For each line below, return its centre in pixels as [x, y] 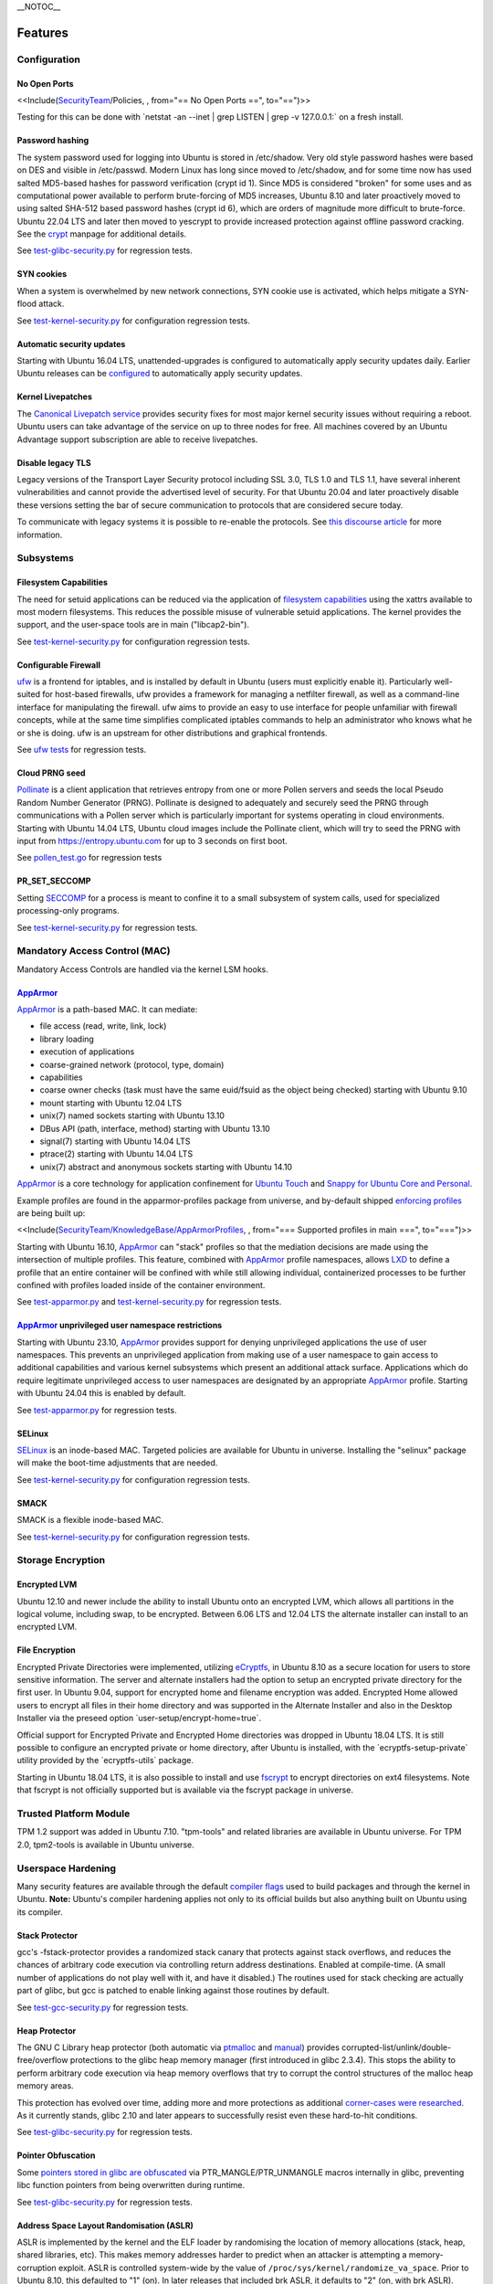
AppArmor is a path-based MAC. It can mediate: [107, 1010]
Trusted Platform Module [73, 1813]
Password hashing [53, 141]
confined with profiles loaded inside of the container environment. [141, 1285]
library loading [67, 1039]
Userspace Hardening [67, 1868]
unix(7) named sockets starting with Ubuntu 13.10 [132, 1116]
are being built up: [51, 1213]
